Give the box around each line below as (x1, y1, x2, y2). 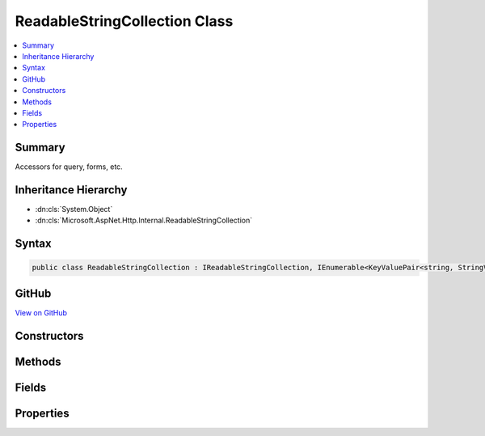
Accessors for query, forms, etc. (15, 162, 123, 171)
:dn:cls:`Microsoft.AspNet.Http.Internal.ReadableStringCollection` (35, 215, 253, 226)
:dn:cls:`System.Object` (35, 205, 113, 214)
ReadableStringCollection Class (15, 12, 234, 30)
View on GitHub (15, 307, 68, 317)
